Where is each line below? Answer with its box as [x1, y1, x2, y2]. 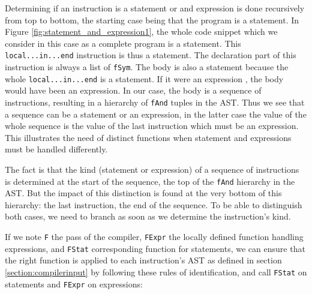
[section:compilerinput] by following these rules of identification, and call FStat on [5, 265, 307, 278]
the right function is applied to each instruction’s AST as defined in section [5, 254, 282, 266]
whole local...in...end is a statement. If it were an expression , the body [5, 72, 284, 85]
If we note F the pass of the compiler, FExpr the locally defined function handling [5, 230, 304, 242]
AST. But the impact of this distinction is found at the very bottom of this [5, 187, 282, 199]
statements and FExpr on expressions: [5, 277, 143, 290]
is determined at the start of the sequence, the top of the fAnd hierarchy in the [5, 175, 295, 187]
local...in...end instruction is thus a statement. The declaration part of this [5, 49, 296, 61]
